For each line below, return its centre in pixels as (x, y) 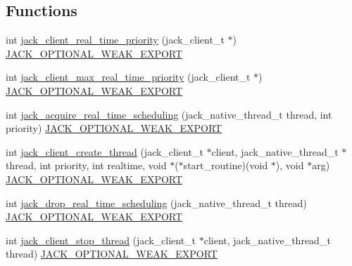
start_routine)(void (226, 165)
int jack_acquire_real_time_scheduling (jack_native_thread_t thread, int (169, 114)
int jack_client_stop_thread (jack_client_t (101, 240)
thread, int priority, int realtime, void (86, 165)
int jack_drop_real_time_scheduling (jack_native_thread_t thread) (156, 202)
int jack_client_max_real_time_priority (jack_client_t (128, 77)
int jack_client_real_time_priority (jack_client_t (115, 40)
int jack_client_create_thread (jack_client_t (105, 151)
